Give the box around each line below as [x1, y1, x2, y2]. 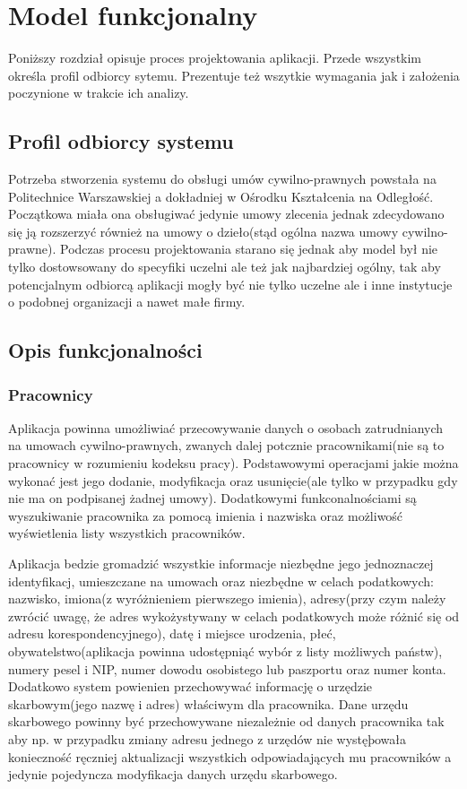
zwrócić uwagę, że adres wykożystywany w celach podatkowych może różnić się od [8, 606, 460, 625]
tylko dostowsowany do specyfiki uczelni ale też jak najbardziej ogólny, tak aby [8, 257, 441, 276]
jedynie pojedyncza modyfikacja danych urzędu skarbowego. [8, 765, 338, 784]
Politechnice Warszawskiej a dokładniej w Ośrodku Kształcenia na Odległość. [8, 186, 434, 205]
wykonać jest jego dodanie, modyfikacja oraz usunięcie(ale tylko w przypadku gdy [8, 471, 458, 490]
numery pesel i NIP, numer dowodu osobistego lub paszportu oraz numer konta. [8, 659, 446, 678]
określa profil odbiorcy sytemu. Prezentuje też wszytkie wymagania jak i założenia [8, 65, 460, 84]
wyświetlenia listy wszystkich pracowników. [8, 524, 246, 542]
